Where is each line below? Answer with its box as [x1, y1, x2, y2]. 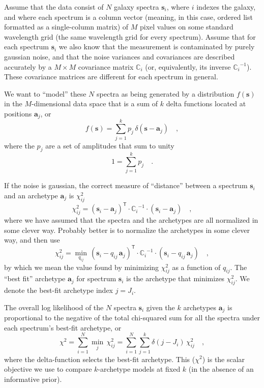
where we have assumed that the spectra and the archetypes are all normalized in [4, 215, 258, 225]
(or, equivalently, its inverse [145, 61, 231, 72]
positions [4, 108, 32, 118]
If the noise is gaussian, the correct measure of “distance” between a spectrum [4, 180, 248, 191]
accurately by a [4, 61, 52, 72]
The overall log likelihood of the [4, 302, 104, 312]
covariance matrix [78, 61, 134, 72]
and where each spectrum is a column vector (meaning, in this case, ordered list [4, 11, 253, 22]
